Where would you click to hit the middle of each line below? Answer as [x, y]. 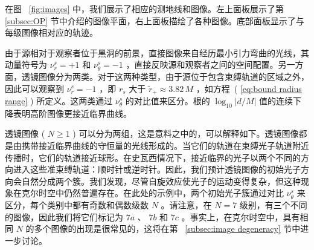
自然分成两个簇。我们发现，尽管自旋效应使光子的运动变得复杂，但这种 [161, 181]
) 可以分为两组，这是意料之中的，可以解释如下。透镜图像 [186, 133]
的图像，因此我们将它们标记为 [64, 216]
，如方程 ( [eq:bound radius [249, 88]
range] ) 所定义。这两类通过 [59, 101]
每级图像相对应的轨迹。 [51, 32]
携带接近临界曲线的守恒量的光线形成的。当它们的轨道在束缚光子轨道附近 [165, 145]
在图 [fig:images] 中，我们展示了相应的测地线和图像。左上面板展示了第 [145, 8]
